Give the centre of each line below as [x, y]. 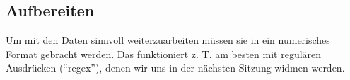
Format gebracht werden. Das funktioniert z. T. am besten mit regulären [164, 53]
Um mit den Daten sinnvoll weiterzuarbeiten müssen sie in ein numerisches [168, 40]
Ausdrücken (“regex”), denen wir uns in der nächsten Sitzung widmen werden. [175, 68]
